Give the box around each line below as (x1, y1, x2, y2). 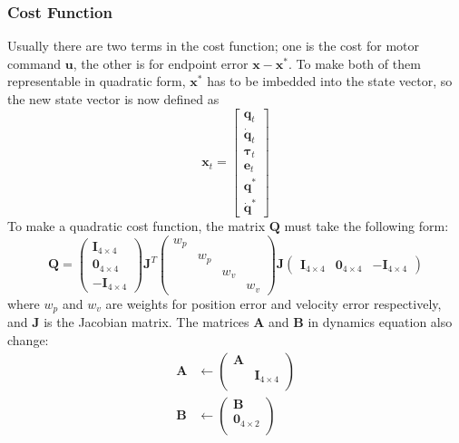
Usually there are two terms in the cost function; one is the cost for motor (7, 36, 419, 55)
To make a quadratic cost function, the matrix (7, 217, 266, 236)
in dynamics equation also (308, 313, 453, 332)
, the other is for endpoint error (73, 53, 249, 72)
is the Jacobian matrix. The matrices (44, 313, 249, 332)
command (7, 53, 62, 72)
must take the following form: (284, 217, 449, 236)
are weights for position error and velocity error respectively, (105, 294, 442, 313)
